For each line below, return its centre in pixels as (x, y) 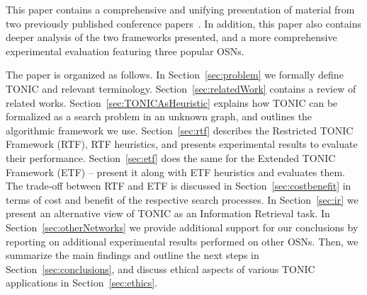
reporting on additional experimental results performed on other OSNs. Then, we (182, 241)
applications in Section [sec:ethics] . (82, 283)
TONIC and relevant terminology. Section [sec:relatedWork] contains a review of (181, 88)
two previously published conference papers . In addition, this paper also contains (183, 23)
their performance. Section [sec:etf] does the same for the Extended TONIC (171, 157)
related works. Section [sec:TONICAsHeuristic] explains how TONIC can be (172, 102)
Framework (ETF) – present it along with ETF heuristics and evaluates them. (175, 172)
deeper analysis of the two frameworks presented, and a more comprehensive (171, 37)
